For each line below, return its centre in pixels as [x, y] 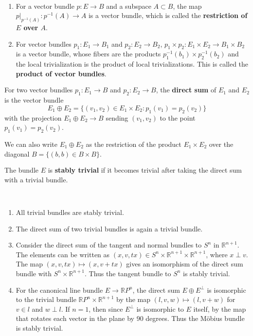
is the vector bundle [34, 100]
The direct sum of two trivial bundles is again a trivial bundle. [109, 228]
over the [221, 144]
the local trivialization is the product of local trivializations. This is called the [132, 64]
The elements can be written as [63, 254]
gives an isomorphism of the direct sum [185, 264]
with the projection [33, 117]
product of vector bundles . [61, 73]
